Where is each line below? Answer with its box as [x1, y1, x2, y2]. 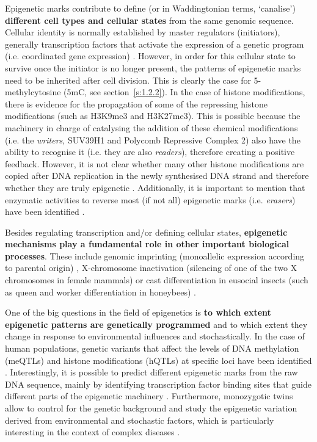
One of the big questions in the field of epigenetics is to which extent [5, 306, 271, 319]
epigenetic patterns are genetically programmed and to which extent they [5, 317, 308, 330]
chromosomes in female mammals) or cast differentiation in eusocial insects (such [5, 274, 308, 286]
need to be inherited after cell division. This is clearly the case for [5, 73, 251, 86]
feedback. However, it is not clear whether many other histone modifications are [5, 157, 304, 170]
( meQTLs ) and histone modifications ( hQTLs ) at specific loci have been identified [5, 353, 312, 366]
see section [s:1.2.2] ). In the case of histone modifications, [89, 85, 305, 98]
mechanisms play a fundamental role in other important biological [5, 237, 290, 250]
